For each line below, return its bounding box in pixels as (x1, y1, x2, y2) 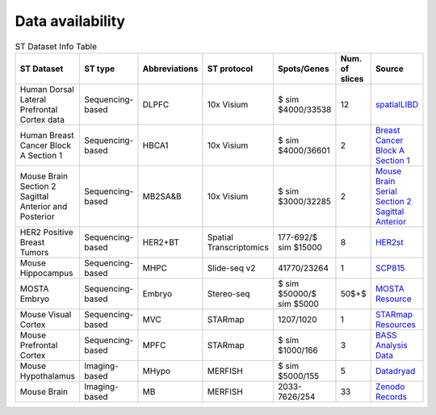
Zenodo (375, 380, 405, 392)
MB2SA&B (142, 191, 182, 202)
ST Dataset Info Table (15, 40, 97, 52)
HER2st (375, 237, 404, 248)
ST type (84, 63, 115, 74)
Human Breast (19, 129, 74, 140)
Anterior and (19, 200, 68, 212)
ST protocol (207, 63, 254, 74)
